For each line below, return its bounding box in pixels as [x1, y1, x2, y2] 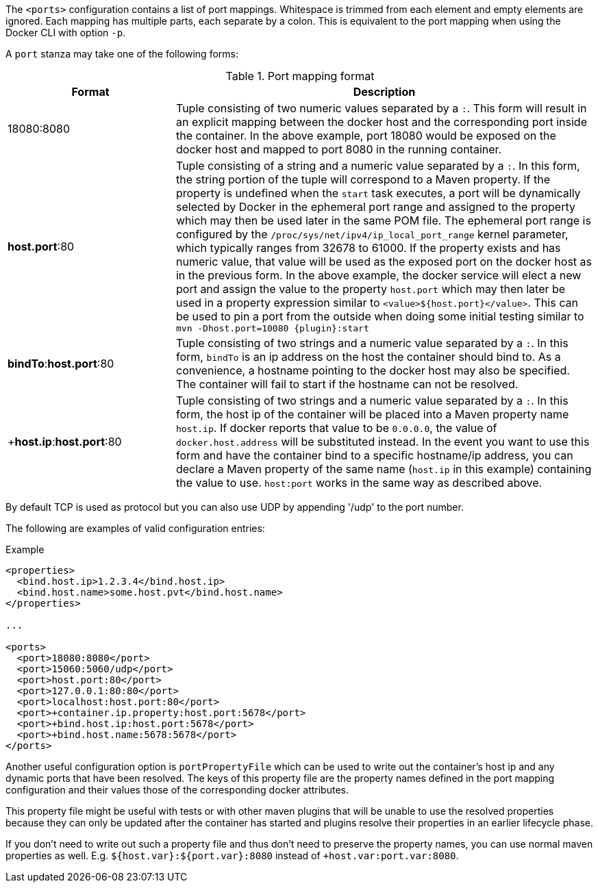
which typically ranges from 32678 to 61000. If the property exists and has [175, 241, 561, 255]
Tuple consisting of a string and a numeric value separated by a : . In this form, [175, 159, 580, 173]
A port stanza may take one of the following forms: [5, 48, 238, 60]
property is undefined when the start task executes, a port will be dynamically [175, 186, 581, 200]
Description [353, 85, 416, 99]
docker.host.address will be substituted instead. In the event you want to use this [175, 435, 590, 448]
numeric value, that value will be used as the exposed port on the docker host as [175, 255, 593, 268]
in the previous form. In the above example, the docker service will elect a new [175, 268, 582, 282]
